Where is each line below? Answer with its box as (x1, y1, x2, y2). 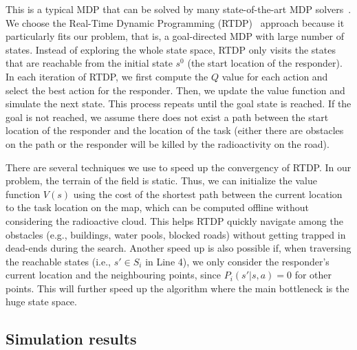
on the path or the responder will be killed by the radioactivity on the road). (6, 136, 329, 151)
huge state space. (6, 294, 77, 309)
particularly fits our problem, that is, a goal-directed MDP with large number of (6, 29, 345, 43)
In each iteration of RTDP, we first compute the (6, 69, 208, 83)
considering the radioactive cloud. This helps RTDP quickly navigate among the (6, 213, 343, 228)
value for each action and (221, 69, 328, 83)
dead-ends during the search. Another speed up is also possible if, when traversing (6, 241, 351, 255)
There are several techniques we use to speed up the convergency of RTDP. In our (6, 160, 351, 174)
